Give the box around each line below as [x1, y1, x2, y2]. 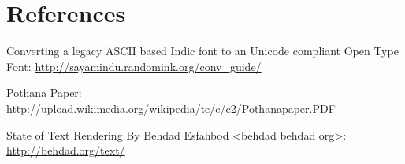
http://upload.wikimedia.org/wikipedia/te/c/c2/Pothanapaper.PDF [6, 99, 336, 116]
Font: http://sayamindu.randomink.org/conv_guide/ [6, 58, 262, 74]
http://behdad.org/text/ [6, 142, 125, 158]
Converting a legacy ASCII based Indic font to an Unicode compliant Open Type [6, 43, 399, 59]
